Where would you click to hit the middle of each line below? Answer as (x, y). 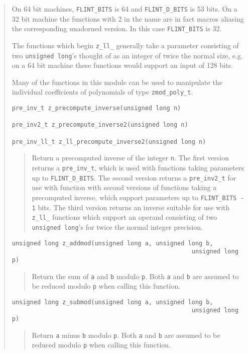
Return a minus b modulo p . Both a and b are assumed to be (126, 335)
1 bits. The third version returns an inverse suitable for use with (131, 207)
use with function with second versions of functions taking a (124, 187)
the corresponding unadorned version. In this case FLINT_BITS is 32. (117, 28)
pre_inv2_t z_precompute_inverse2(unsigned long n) (100, 125)
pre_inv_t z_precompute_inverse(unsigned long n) (96, 108)
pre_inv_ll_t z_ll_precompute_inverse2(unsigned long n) (109, 142)
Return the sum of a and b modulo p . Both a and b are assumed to (135, 276)
